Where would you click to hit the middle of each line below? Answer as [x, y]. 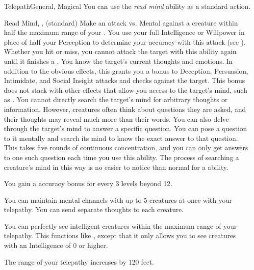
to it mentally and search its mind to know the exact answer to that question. [121, 138]
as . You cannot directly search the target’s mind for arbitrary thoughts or [116, 99]
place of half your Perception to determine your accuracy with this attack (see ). [125, 41]
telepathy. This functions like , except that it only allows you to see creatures [120, 235]
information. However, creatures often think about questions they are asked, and [125, 109]
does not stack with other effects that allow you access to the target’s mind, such [126, 90]
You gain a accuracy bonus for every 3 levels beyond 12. [88, 183]
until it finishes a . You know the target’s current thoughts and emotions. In [118, 61]
